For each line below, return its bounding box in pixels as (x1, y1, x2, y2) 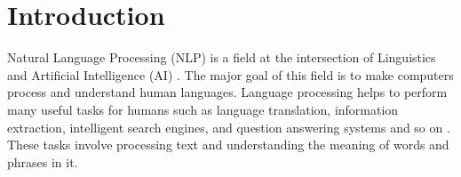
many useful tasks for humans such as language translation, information (7, 100, 399, 118)
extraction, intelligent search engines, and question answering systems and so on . (7, 117, 450, 136)
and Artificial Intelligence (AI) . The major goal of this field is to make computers (7, 65, 454, 84)
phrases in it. (7, 152, 78, 171)
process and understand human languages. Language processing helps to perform (7, 83, 448, 101)
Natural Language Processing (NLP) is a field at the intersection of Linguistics (7, 48, 436, 67)
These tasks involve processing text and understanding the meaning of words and (7, 135, 449, 154)
